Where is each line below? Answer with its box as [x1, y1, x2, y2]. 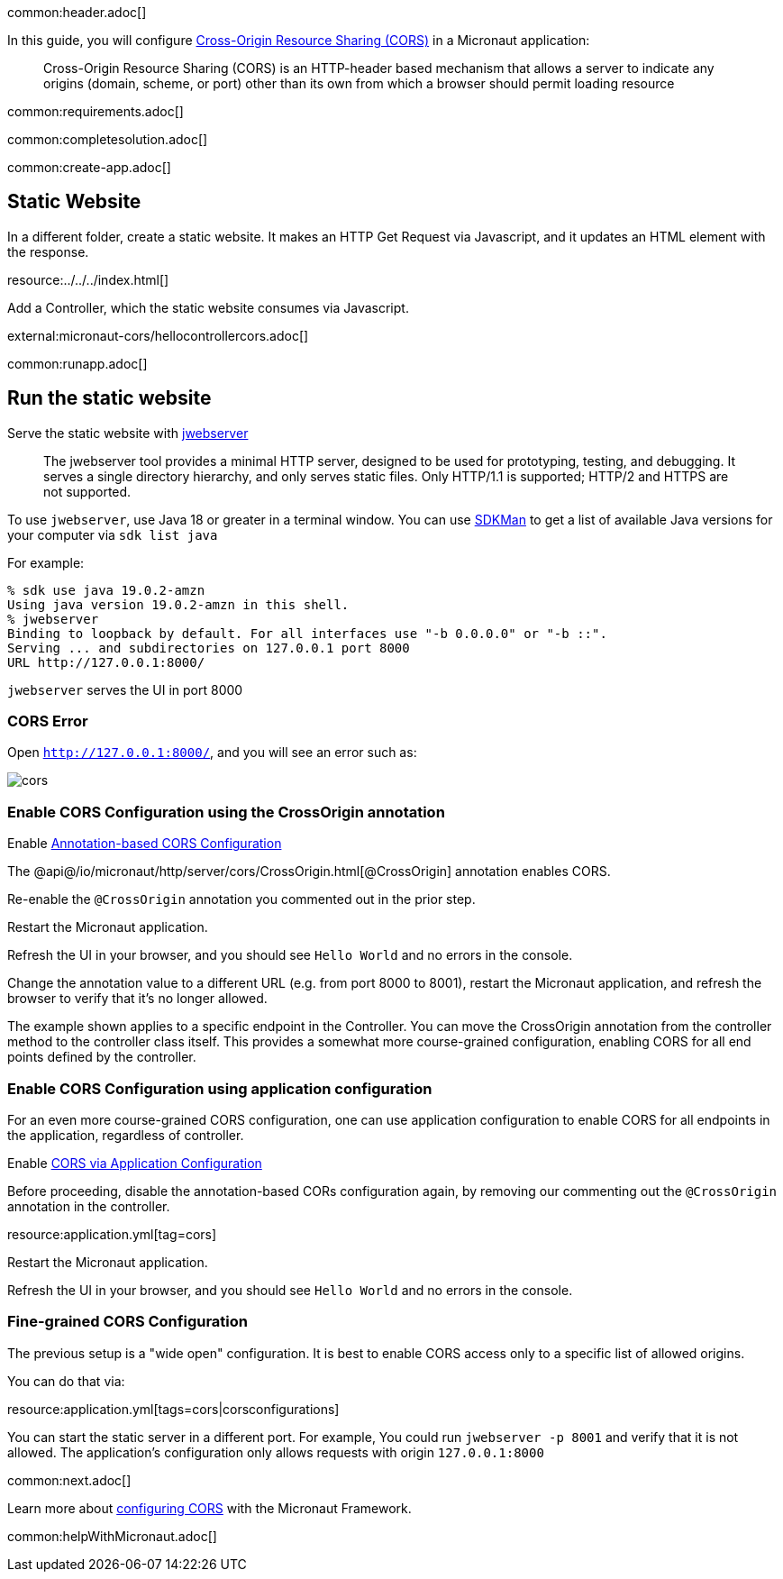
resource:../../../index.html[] [7, 271, 169, 288]
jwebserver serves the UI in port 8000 [7, 681, 243, 698]
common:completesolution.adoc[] [7, 132, 208, 147]
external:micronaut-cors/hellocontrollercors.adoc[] [7, 327, 309, 343]
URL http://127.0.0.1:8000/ [7, 654, 205, 670]
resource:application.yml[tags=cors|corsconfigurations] [7, 1401, 340, 1417]
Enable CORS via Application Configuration [7, 1155, 262, 1171]
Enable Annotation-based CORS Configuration [7, 835, 282, 852]
